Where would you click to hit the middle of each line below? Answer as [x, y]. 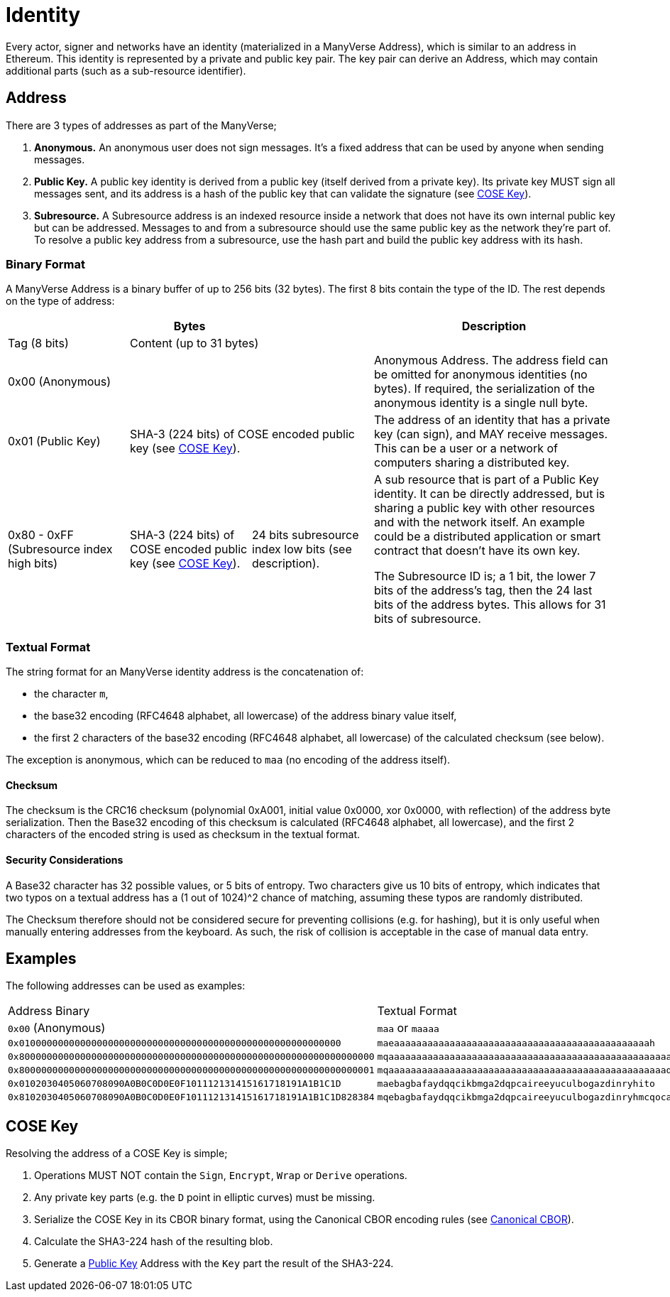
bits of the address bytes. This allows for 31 [490, 605]
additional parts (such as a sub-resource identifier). [126, 70]
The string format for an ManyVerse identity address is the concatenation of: [185, 672]
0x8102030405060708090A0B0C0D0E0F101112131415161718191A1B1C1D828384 [191, 1097]
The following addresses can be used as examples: [126, 986]
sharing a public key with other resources [485, 508]
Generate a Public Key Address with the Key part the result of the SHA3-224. [214, 1264]
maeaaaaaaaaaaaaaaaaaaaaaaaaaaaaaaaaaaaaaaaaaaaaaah [516, 1043]
